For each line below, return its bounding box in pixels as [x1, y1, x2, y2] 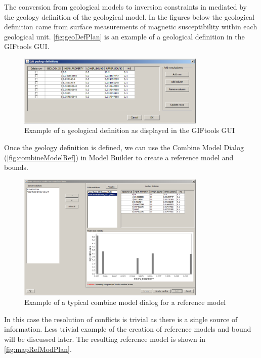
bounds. [4, 162, 28, 172]
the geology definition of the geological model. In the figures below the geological [4, 11, 254, 22]
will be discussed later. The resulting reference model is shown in [4, 334, 206, 344]
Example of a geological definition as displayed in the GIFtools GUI [24, 125, 235, 136]
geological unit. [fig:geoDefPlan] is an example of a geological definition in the [4, 31, 245, 41]
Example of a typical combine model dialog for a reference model [24, 297, 226, 307]
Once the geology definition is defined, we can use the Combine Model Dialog [4, 142, 244, 153]
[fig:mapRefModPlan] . [4, 343, 72, 354]
